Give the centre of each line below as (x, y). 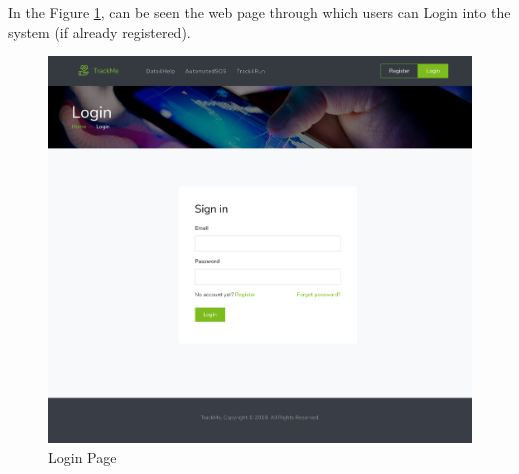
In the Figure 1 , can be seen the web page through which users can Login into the (259, 12)
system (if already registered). (99, 31)
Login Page (82, 456)
